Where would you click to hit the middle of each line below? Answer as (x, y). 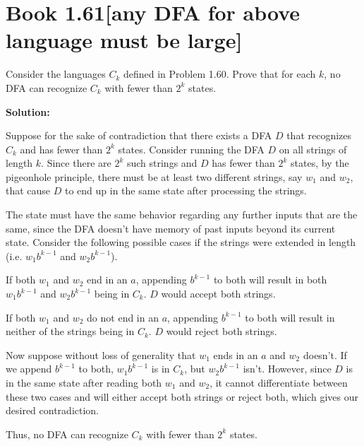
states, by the (320, 163)
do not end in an (123, 317)
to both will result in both (270, 280)
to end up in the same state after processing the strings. (186, 190)
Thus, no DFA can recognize (67, 434)
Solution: (28, 111)
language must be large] (124, 40)
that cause (28, 190)
